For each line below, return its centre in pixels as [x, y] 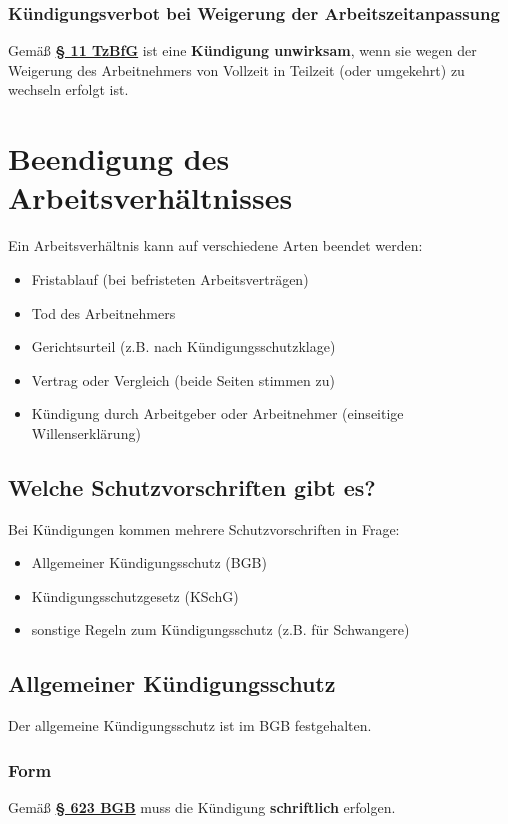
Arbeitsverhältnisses [150, 197]
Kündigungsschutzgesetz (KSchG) [135, 595]
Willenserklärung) [86, 432]
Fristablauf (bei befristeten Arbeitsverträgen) [170, 278]
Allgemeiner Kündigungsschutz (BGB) [149, 562]
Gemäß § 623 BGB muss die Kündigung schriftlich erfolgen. [202, 807]
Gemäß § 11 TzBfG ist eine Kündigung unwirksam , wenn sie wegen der [242, 50]
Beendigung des [119, 158]
